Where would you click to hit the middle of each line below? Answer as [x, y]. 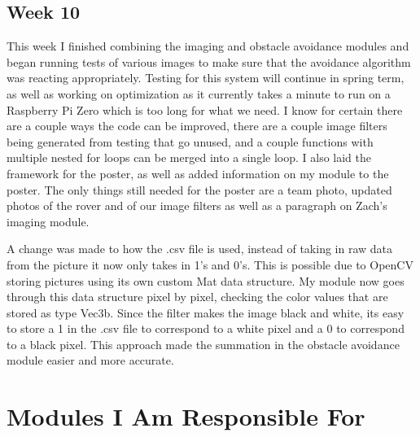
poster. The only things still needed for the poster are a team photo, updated [199, 189]
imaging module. [48, 221]
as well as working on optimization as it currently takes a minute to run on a [199, 93]
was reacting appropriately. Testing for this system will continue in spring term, [206, 78]
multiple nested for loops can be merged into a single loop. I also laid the [189, 157]
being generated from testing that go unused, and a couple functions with [190, 141]
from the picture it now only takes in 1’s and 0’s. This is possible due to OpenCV [210, 264]
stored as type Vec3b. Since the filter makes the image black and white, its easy [206, 312]
